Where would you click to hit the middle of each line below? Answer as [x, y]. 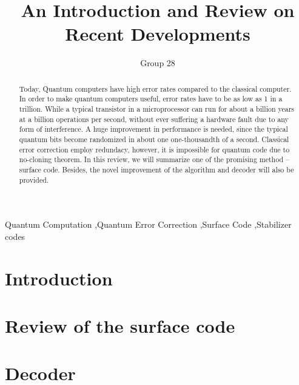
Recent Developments [158, 34]
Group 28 [158, 63]
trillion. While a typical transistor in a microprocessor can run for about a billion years [156, 109]
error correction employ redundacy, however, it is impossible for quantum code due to [154, 149]
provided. [34, 179]
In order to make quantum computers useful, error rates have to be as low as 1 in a [151, 99]
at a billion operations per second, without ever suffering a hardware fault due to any [154, 119]
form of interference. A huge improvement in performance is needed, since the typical [153, 129]
